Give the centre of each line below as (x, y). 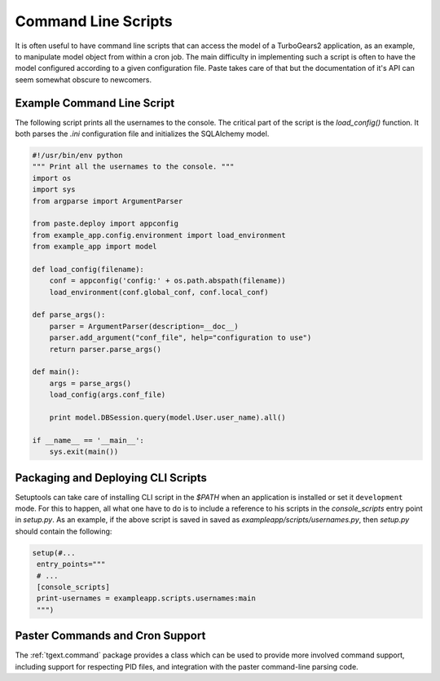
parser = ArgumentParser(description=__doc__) (144, 326)
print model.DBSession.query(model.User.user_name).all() (167, 417)
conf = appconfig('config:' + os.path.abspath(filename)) (167, 281)
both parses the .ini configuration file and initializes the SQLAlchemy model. (142, 134)
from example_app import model (95, 247)
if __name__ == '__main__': (88, 440)
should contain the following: (64, 531)
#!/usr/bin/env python (77, 155)
